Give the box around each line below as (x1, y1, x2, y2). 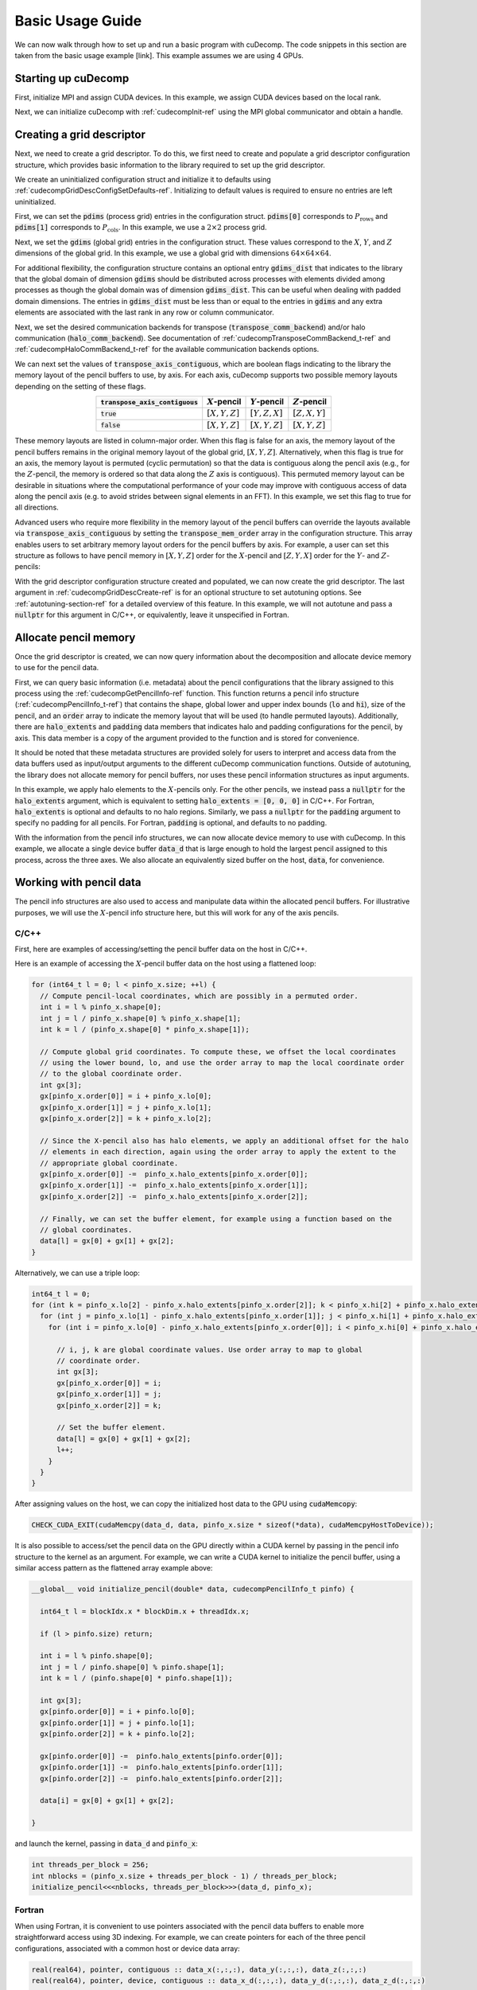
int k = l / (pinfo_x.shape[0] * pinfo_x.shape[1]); (40, 1024, 250, 1034)
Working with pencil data (14, 876, 142, 889)
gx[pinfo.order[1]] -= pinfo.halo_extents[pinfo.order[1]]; (40, 1763, 284, 1772)
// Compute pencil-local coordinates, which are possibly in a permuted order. (40, 991, 359, 1001)
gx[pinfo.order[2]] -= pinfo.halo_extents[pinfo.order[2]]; (40, 1773, 284, 1783)
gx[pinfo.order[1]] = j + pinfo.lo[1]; (40, 1718, 196, 1727)
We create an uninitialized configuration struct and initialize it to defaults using (14, 174, 271, 184)
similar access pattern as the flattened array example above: (14, 1563, 213, 1573)
